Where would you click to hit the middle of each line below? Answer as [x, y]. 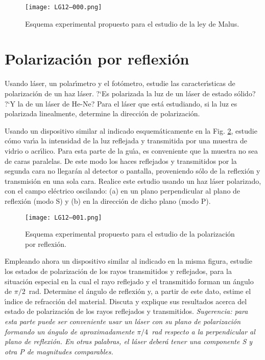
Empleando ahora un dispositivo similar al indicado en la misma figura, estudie [128, 261]
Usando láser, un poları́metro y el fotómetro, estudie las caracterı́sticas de [120, 83]
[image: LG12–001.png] [64, 217]
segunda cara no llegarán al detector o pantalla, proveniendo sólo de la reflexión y [132, 171]
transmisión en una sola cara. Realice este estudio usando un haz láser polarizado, [133, 181]
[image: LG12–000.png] [64, 7]
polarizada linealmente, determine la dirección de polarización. [102, 113]
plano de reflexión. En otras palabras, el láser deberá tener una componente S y [129, 341]
